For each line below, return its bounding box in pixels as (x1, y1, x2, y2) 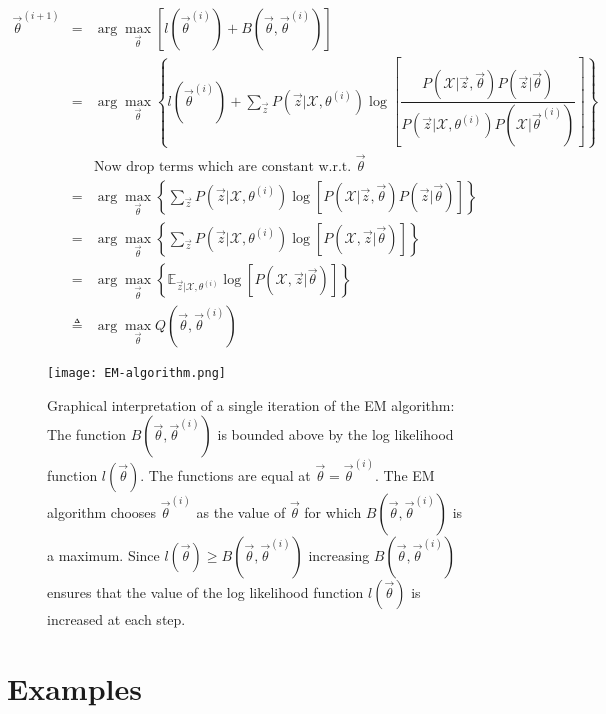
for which (304, 502, 362, 523)
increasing (308, 545, 370, 566)
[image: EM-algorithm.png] (47, 366, 226, 381)
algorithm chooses (47, 502, 157, 523)
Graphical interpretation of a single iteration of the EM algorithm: (47, 394, 455, 415)
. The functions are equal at (140, 465, 311, 486)
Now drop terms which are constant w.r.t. (93, 159, 352, 174)
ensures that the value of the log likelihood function (47, 582, 364, 603)
